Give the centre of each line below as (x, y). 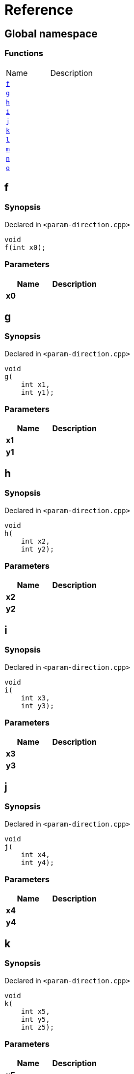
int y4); (38, 862)
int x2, (35, 541)
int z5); (38, 1027)
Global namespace (51, 34)
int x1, (35, 384)
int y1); (38, 392)
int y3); (38, 706)
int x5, (35, 1011)
